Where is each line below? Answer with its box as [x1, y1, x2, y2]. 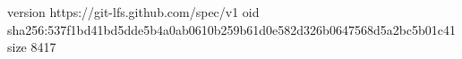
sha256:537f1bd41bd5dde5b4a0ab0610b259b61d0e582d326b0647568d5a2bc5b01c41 [7, 20, 457, 38]
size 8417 [7, 38, 56, 56]
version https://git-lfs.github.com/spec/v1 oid [7, 3, 260, 21]
